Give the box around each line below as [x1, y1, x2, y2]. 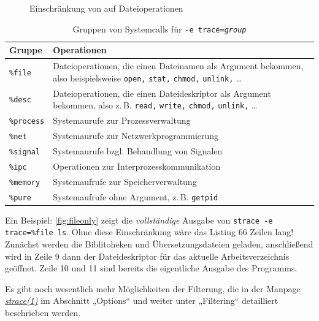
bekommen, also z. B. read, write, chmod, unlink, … [53, 99, 258, 111]
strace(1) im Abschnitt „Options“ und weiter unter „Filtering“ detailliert [5, 294, 279, 307]
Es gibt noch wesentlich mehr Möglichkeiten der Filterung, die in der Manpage [5, 282, 301, 295]
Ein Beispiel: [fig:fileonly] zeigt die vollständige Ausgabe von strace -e [5, 213, 273, 226]
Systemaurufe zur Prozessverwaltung [53, 114, 191, 127]
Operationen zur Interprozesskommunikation [53, 159, 221, 172]
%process [9, 117, 45, 126]
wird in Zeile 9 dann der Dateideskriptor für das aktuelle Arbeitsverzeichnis [5, 249, 290, 262]
